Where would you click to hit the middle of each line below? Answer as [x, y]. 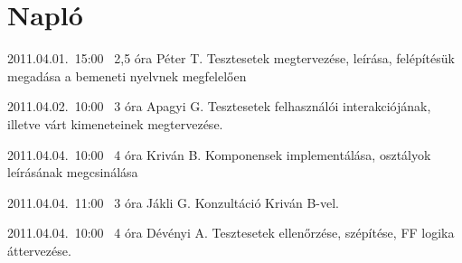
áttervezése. [39, 250]
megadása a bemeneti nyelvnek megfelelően [127, 75]
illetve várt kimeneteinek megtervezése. [115, 123]
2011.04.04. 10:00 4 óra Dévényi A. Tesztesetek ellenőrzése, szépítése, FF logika [231, 233]
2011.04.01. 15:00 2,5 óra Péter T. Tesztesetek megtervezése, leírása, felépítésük [231, 58]
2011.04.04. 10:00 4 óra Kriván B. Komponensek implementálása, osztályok [219, 154]
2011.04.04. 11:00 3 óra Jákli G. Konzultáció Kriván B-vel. [173, 202]
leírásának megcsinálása [73, 172]
